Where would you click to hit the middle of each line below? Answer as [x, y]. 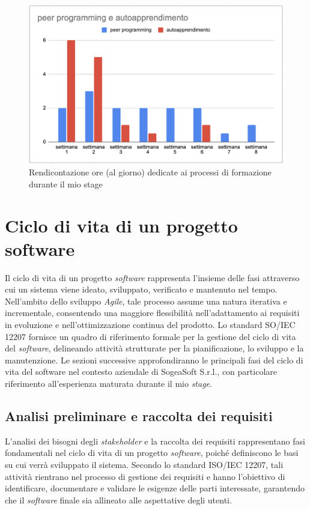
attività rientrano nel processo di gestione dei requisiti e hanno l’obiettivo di [145, 476]
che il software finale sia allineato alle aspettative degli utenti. [118, 499]
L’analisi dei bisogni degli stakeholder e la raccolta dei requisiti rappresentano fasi [155, 441]
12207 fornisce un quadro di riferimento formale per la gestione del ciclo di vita [150, 336]
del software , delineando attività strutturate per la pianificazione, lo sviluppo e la [154, 348]
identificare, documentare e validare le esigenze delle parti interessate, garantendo [155, 488]
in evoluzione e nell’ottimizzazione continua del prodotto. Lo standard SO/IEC [150, 325]
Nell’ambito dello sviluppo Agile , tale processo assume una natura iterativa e [146, 301]
